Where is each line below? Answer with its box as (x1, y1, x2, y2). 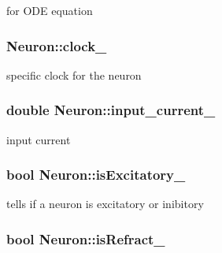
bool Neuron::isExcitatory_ (6, 165, 186, 184)
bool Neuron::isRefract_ (6, 229, 165, 248)
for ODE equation (6, 2, 93, 18)
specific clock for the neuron (6, 66, 142, 83)
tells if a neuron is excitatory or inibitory (6, 195, 204, 212)
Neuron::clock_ (6, 35, 107, 55)
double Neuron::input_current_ (6, 100, 216, 120)
